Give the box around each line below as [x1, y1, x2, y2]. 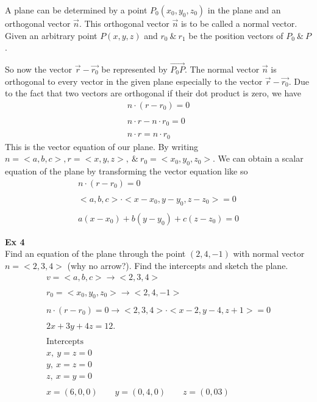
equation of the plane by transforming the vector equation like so [5, 165, 248, 178]
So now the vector [5, 63, 73, 75]
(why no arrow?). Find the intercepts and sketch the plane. [67, 259, 288, 271]
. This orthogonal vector [79, 17, 169, 29]
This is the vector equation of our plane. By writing [5, 140, 199, 153]
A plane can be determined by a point [5, 4, 148, 16]
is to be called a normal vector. [180, 17, 297, 29]
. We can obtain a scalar [212, 152, 304, 165]
